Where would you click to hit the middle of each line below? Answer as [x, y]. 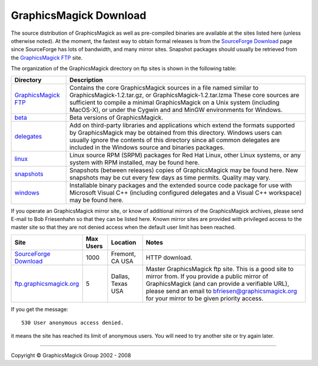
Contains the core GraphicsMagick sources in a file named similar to [164, 87]
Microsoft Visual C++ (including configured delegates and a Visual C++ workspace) [185, 193]
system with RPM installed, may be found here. [135, 162]
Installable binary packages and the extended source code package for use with [181, 185]
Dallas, [120, 276]
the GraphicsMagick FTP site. [47, 57]
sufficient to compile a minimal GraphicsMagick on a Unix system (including [174, 102]
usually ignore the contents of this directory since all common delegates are [175, 140]
